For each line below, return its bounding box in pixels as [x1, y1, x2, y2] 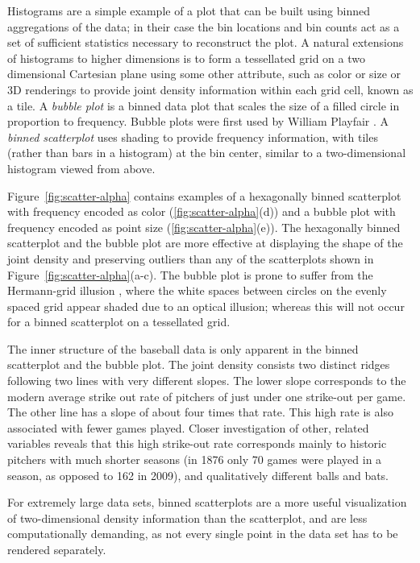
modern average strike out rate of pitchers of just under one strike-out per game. [7, 387, 406, 404]
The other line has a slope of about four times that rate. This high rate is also [7, 404, 393, 420]
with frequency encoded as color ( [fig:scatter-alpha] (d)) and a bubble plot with [7, 203, 396, 220]
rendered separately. [7, 541, 106, 557]
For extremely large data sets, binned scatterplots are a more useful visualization [7, 494, 407, 511]
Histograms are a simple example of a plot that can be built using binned [7, 2, 370, 19]
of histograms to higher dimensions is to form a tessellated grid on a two [7, 49, 365, 66]
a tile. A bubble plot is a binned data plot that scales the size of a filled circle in [7, 97, 400, 114]
